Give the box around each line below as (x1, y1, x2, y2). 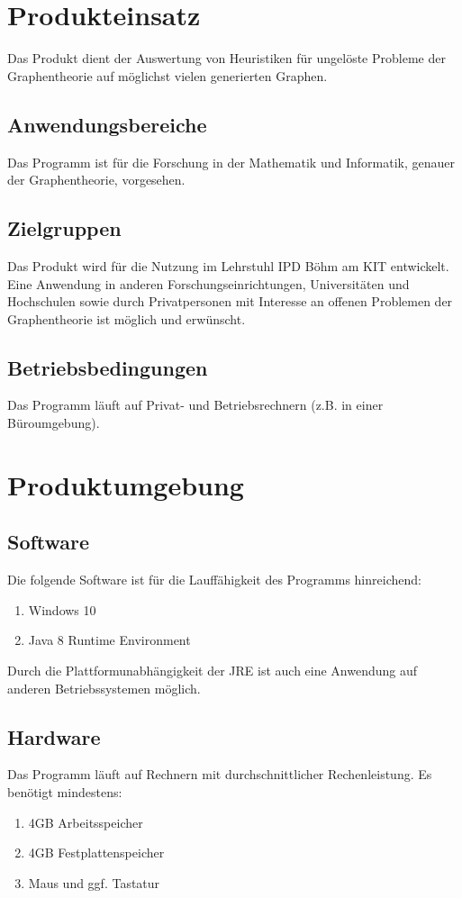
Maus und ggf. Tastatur (28, 873, 160, 892)
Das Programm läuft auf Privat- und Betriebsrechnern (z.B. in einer (7, 395, 384, 414)
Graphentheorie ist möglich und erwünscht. (7, 309, 246, 328)
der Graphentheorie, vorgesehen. (7, 170, 186, 189)
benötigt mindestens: (7, 783, 122, 802)
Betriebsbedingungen (7, 353, 208, 381)
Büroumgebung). (7, 413, 100, 432)
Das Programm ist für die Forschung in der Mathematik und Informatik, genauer (7, 152, 455, 171)
